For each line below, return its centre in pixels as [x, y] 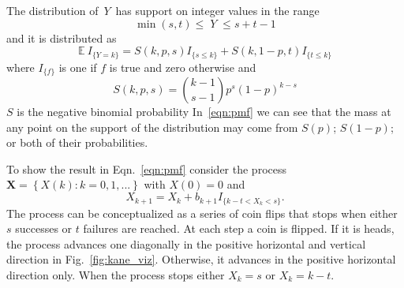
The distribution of [52, 10]
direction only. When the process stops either [116, 274]
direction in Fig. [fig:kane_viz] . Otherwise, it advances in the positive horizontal [201, 259]
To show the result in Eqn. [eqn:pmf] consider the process [147, 168]
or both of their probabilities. [77, 142]
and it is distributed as [62, 37]
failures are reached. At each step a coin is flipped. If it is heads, [239, 228]
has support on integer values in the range [217, 10]
